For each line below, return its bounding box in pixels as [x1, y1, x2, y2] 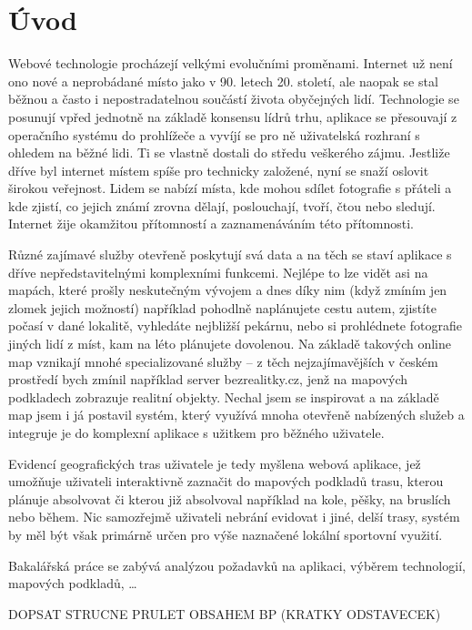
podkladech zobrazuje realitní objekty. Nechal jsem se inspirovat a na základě [8, 387, 439, 406]
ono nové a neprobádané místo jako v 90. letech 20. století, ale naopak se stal [8, 71, 438, 90]
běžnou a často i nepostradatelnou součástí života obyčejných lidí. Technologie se [8, 89, 459, 108]
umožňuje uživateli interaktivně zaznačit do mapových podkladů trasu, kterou [8, 472, 444, 491]
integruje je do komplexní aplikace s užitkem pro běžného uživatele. [8, 423, 385, 442]
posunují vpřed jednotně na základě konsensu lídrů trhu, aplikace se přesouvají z [8, 107, 457, 126]
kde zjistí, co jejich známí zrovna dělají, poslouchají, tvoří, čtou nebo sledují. [8, 196, 436, 215]
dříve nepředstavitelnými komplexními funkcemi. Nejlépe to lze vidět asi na [8, 262, 428, 281]
